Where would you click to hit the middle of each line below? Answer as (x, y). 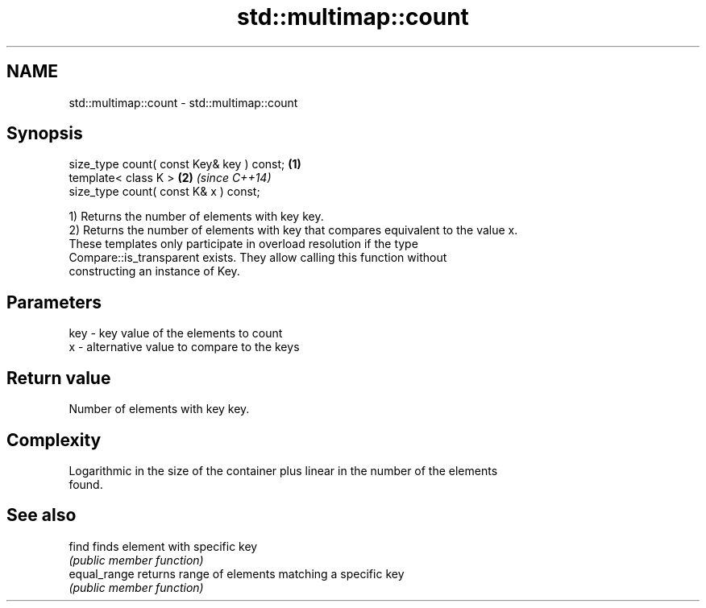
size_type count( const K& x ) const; (164, 192)
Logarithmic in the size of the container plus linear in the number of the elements (283, 470)
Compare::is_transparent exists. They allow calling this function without (258, 258)
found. (86, 484)
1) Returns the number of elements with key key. (196, 217)
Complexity (54, 440)
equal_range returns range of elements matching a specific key (237, 573)
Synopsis (45, 134)
